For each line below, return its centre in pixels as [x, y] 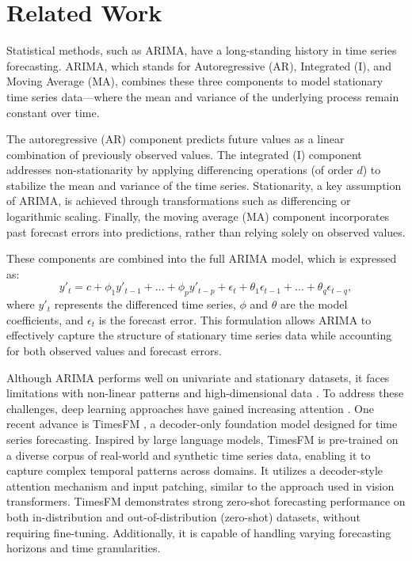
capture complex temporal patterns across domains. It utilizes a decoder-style [195, 470]
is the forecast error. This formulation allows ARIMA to [235, 319]
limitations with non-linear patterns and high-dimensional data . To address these [205, 393]
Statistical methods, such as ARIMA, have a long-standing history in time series [202, 50]
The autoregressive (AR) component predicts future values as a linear [175, 139]
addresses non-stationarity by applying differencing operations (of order [180, 170]
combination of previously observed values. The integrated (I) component [184, 154]
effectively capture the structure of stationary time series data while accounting [199, 335]
